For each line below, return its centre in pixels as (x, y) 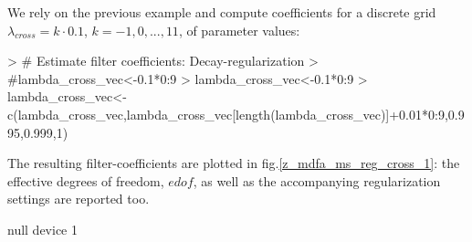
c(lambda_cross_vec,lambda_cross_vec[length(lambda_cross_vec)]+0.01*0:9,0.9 (236, 114)
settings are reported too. (79, 199)
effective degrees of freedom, (86, 180)
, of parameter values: (239, 30)
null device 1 (42, 229)
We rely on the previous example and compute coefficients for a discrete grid (222, 12)
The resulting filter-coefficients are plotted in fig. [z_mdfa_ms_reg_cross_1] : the (234, 163)
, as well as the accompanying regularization (317, 180)
